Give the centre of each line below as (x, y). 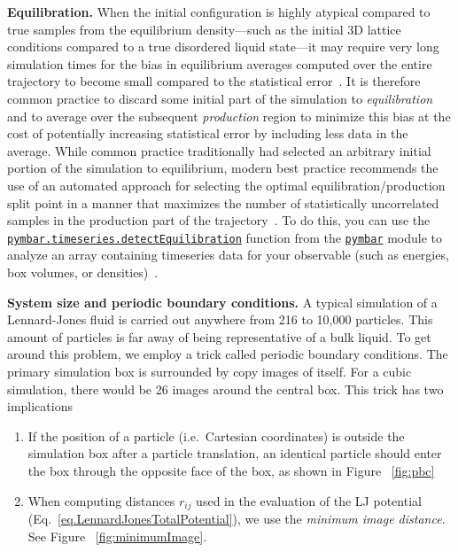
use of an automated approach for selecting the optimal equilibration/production (226, 185)
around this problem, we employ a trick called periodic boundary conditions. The (228, 354)
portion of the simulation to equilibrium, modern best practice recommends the (223, 168)
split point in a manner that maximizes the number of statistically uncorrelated (223, 202)
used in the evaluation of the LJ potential (309, 500)
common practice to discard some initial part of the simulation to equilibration (220, 98)
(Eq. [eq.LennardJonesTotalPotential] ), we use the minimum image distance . (237, 518)
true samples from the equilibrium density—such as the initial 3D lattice (204, 29)
